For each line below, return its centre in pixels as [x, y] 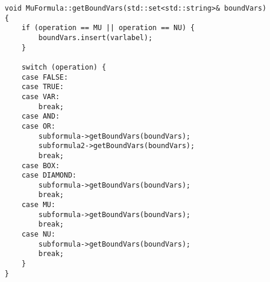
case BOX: [41, 165]
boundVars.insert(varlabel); [96, 37]
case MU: [38, 205]
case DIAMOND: [49, 176]
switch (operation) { [64, 67]
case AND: [41, 117]
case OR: [38, 126]
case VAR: [41, 96]
